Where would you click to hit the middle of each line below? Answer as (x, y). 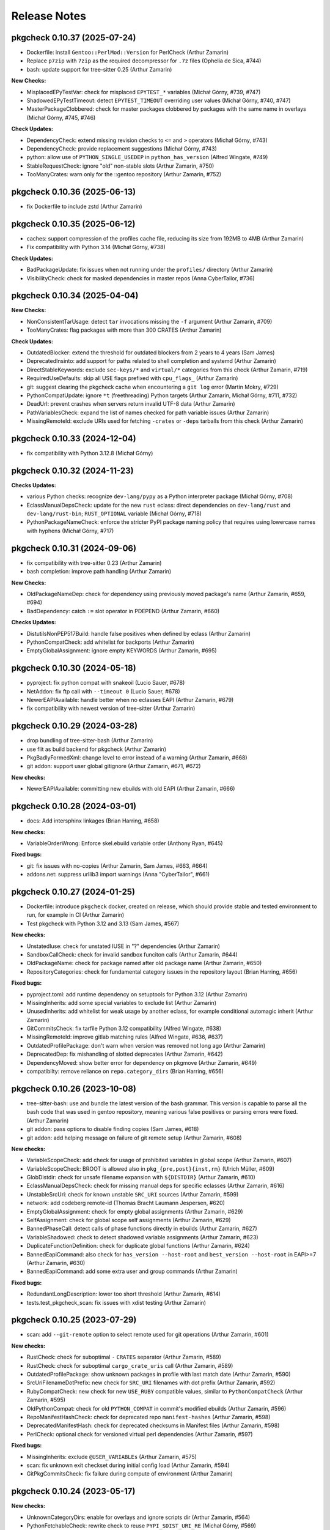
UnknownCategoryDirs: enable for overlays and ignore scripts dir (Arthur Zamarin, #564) (138, 1517)
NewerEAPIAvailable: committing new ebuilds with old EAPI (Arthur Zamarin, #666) (131, 789)
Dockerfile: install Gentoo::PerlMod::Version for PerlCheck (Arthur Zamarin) (128, 53)
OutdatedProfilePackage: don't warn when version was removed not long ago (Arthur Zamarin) (146, 1045)
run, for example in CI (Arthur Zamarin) (75, 915)
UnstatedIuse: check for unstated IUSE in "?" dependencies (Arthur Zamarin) (123, 946)
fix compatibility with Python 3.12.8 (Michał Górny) (90, 453)
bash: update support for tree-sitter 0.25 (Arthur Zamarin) (99, 69)
